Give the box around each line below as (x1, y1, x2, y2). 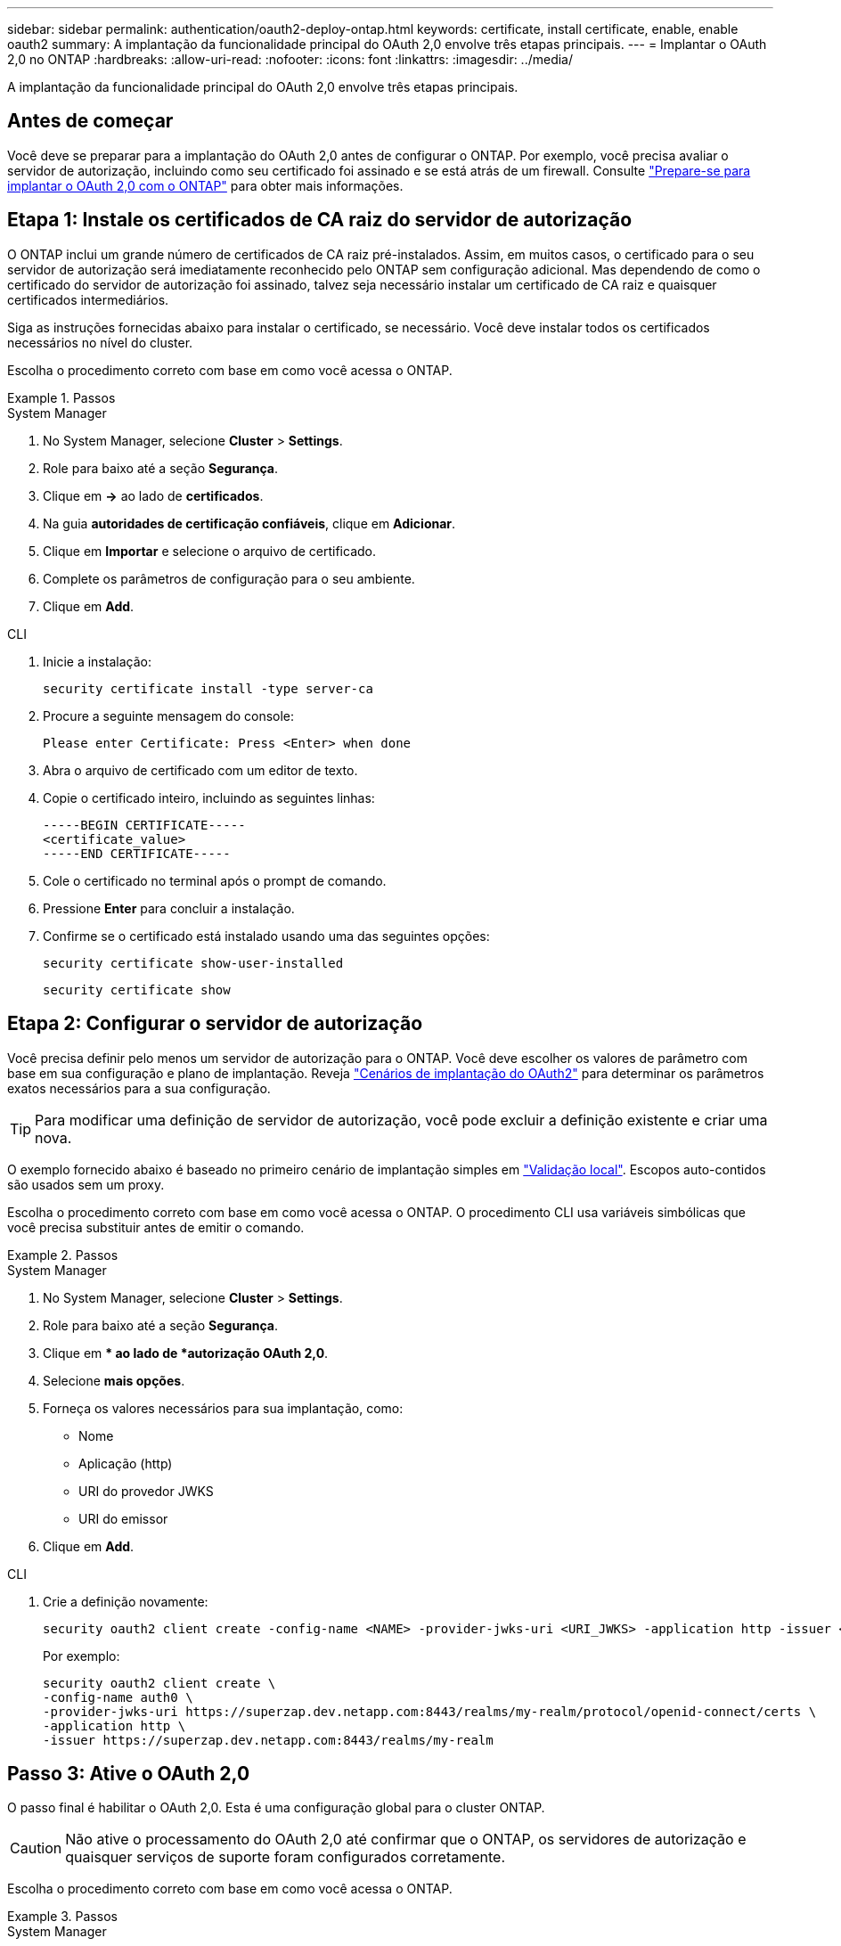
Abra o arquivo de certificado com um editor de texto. (43, 762, 358, 778)
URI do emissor (78, 1510, 168, 1526)
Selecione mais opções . (43, 1372, 185, 1388)
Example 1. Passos (7, 389, 116, 405)
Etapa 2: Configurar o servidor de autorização (7, 1012, 423, 1035)
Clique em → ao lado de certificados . (43, 487, 264, 503)
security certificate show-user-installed (43, 955, 344, 970)
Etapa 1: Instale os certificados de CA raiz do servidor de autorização (7, 208, 633, 232)
